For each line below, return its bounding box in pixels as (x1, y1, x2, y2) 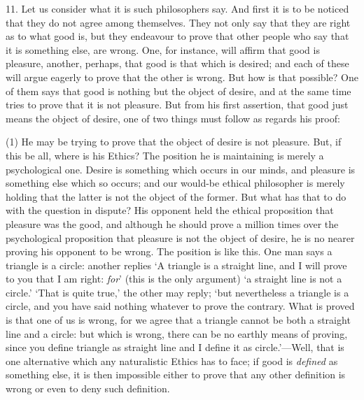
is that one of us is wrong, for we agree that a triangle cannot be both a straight (6, 313, 351, 327)
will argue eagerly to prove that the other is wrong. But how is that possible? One (6, 69, 358, 84)
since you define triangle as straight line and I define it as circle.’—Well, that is (6, 340, 344, 355)
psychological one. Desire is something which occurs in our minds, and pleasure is (6, 162, 356, 176)
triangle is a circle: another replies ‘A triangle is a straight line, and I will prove (6, 257, 347, 272)
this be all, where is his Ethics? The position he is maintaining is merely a (6, 148, 324, 162)
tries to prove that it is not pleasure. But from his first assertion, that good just (6, 97, 349, 112)
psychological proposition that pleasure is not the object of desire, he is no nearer (6, 230, 355, 245)
